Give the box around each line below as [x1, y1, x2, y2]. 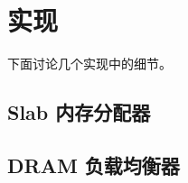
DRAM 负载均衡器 [7, 151, 180, 178]
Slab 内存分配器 [7, 98, 151, 126]
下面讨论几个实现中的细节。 [7, 54, 172, 73]
